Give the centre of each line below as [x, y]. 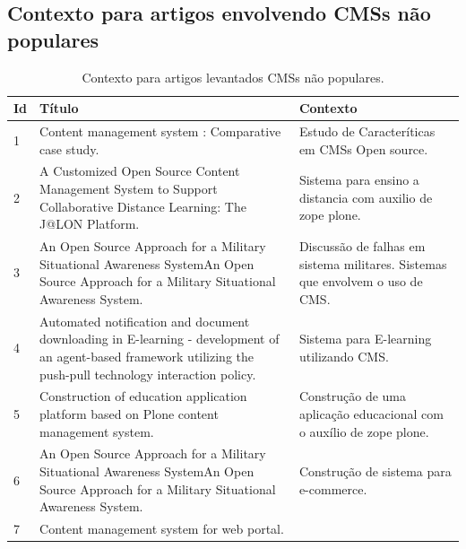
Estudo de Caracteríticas [367, 131]
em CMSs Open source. [363, 148]
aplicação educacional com [371, 413]
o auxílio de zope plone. [364, 431]
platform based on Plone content [129, 413]
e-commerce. [333, 488]
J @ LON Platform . [90, 224]
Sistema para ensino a [359, 180]
